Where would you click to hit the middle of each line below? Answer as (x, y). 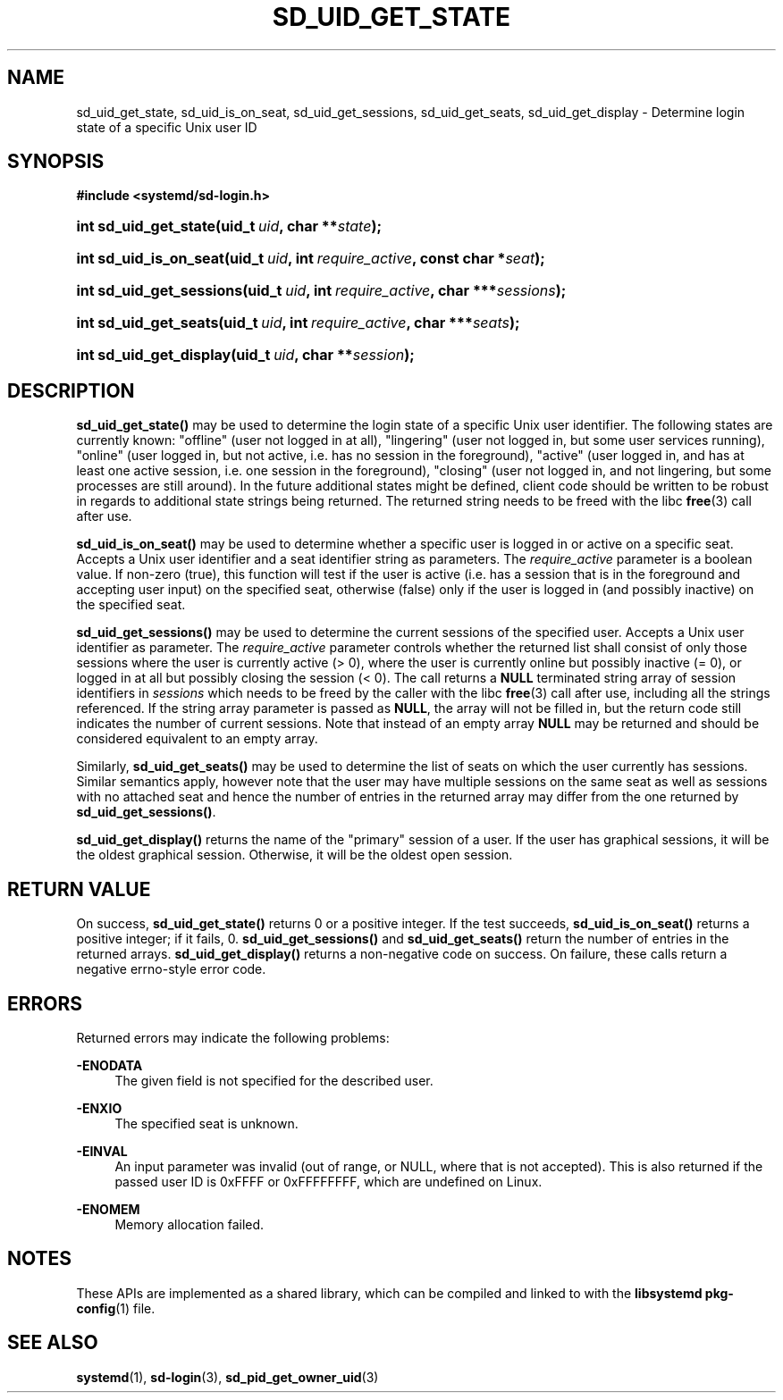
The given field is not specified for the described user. (274, 1080)
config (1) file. (116, 1308)
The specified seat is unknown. (206, 1123)
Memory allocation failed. (189, 1224)
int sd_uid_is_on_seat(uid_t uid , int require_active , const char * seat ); (311, 259)
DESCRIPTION (71, 390)
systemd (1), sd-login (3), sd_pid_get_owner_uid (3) (227, 1377)
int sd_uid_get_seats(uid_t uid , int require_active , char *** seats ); (298, 323)
